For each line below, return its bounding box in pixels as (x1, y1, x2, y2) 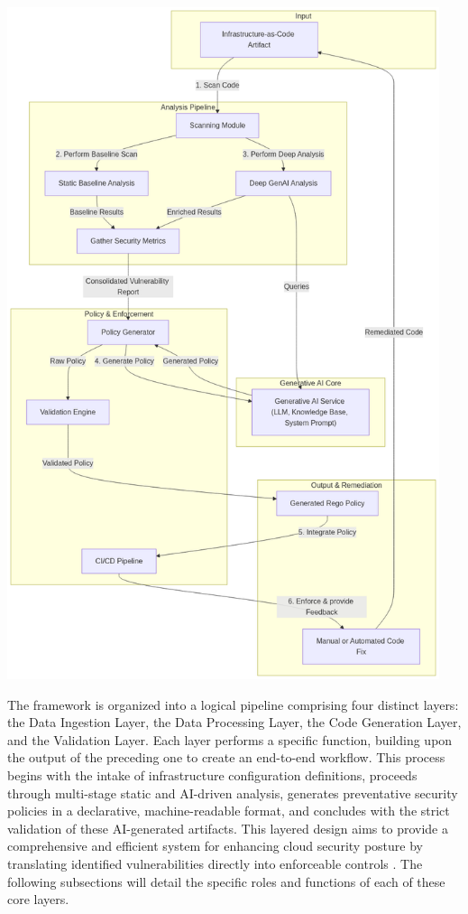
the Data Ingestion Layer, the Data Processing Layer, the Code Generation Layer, (7, 713, 462, 732)
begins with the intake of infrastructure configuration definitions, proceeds (7, 765, 418, 784)
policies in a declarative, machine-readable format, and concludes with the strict (7, 801, 450, 820)
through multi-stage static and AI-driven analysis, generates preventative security (7, 783, 458, 802)
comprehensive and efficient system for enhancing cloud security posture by (7, 836, 423, 855)
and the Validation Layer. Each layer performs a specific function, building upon (7, 730, 453, 749)
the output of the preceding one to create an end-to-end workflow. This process (7, 748, 445, 767)
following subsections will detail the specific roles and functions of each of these (7, 872, 445, 891)
